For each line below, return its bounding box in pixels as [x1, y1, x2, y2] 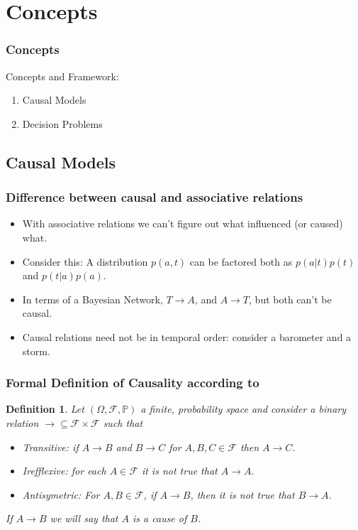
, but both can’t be [249, 291, 332, 306]
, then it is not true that [190, 487, 295, 502]
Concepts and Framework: [6, 68, 119, 83]
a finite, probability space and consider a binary [140, 401, 346, 416]
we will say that [50, 511, 118, 526]
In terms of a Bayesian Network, [22, 291, 163, 306]
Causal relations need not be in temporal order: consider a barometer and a [22, 329, 352, 344]
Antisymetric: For [22, 487, 100, 502]
